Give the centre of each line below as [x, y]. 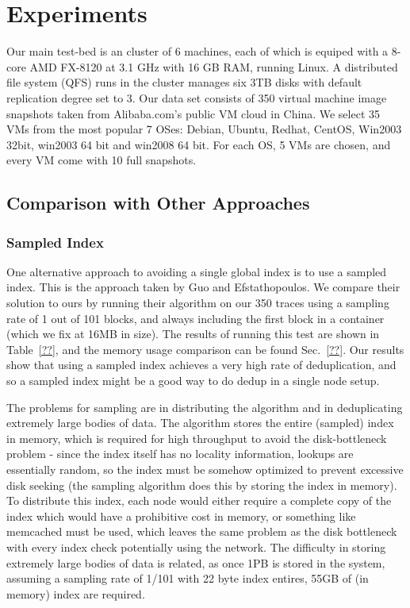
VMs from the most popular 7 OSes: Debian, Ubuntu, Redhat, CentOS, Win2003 [204, 129]
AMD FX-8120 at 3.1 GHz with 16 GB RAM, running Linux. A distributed [214, 66]
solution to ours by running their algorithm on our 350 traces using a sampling [198, 303]
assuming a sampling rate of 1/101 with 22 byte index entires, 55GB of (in [188, 578]
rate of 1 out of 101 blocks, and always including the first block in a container [195, 318]
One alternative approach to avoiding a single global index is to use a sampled [197, 271]
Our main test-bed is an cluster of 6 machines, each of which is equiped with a [197, 51]
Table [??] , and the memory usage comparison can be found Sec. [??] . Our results [205, 349]
